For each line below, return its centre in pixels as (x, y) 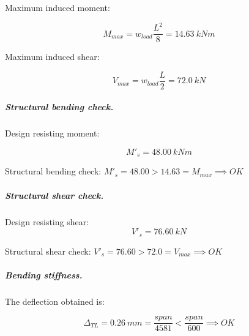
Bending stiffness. (44, 274)
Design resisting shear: (47, 221)
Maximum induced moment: (58, 7)
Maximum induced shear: (52, 57)
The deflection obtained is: (55, 301)
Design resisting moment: (52, 133)
